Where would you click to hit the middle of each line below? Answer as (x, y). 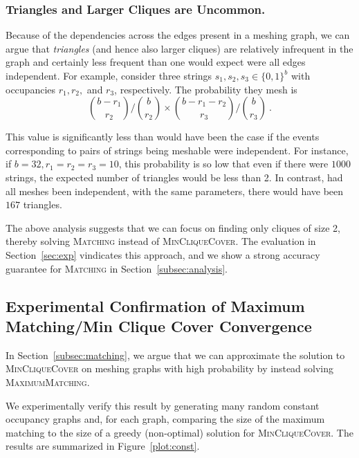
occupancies (31, 89)
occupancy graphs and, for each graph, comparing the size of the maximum (165, 419)
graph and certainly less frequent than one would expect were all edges (156, 62)
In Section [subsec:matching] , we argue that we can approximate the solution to (175, 355)
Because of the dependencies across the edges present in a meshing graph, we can (178, 35)
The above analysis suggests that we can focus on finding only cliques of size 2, (173, 227)
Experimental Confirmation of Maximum (155, 305)
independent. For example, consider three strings (109, 75)
